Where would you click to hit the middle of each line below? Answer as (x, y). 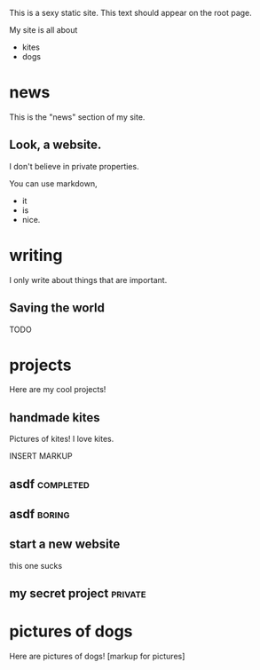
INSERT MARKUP (41, 456)
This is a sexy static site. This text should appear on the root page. (131, 13)
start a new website (65, 544)
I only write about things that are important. (88, 280)
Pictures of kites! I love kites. (62, 439)
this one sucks (36, 565)
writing (36, 255)
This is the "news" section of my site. (77, 117)
